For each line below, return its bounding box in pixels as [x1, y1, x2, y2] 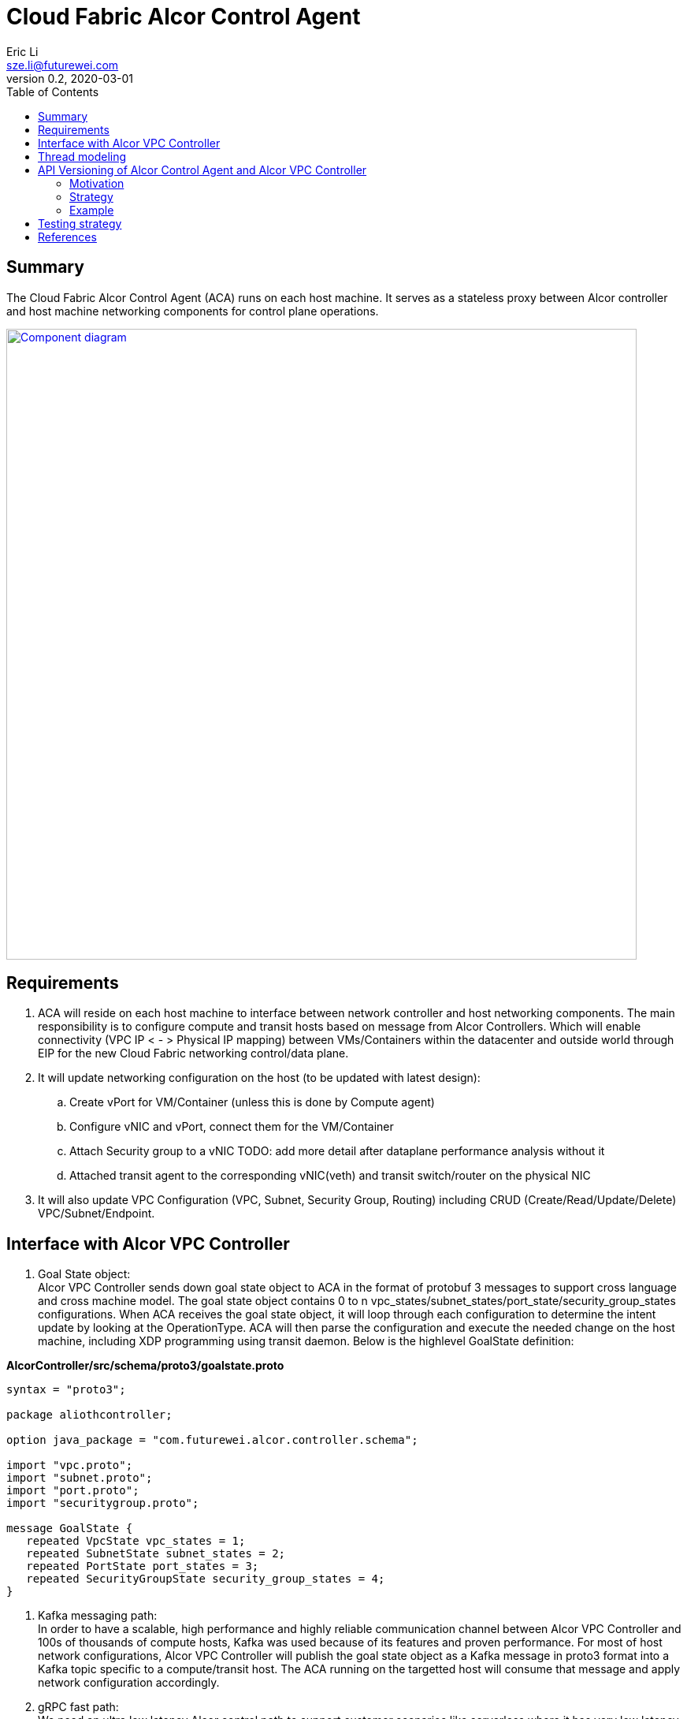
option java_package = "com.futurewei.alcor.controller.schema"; [6, 1434, 418, 1447]
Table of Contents [6, 84, 99, 99]
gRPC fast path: [38, 1700, 119, 1714]
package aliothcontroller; [6, 1408, 173, 1422]
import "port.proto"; [6, 1484, 139, 1497]
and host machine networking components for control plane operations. [6, 304, 379, 318]
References [38, 229, 97, 244]
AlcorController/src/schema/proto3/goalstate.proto [6, 1359, 284, 1373]
